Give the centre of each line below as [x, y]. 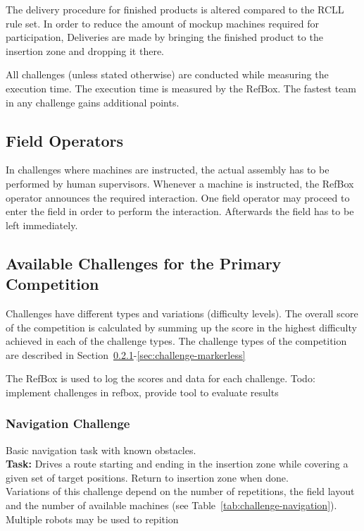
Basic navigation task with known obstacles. [101, 450]
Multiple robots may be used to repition [92, 519]
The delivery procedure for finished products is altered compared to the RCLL [175, 9]
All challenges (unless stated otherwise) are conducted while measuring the [167, 74]
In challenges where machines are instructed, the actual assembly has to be [168, 170]
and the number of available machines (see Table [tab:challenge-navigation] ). [171, 505]
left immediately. [42, 225]
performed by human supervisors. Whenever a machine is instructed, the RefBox [180, 183]
